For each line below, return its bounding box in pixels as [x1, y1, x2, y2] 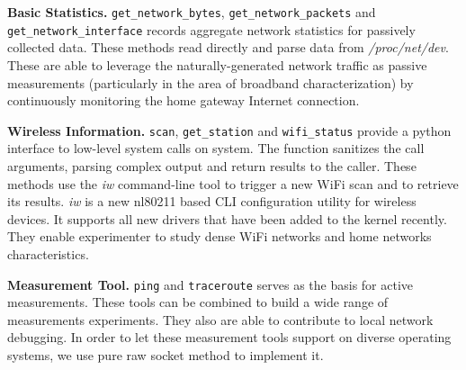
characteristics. [7, 244, 89, 263]
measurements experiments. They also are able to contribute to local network [7, 310, 434, 329]
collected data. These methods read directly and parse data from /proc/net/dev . [7, 38, 449, 57]
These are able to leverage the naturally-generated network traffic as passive [7, 55, 427, 74]
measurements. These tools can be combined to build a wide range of [7, 293, 389, 311]
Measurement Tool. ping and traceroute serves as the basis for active [7, 275, 414, 293]
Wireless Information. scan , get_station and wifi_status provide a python [7, 121, 452, 140]
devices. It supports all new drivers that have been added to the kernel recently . [7, 209, 447, 228]
